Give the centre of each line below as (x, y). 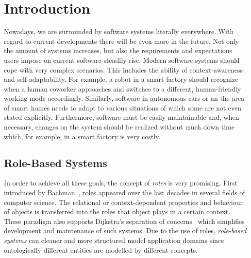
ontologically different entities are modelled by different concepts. (101, 249)
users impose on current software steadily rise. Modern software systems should (122, 60)
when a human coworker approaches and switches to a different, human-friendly (123, 88)
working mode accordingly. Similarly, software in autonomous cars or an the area (124, 98)
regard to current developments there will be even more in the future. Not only (122, 41)
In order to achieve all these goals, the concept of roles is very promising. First (121, 183)
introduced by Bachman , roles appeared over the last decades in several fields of (125, 193)
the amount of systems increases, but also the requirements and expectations (118, 50)
